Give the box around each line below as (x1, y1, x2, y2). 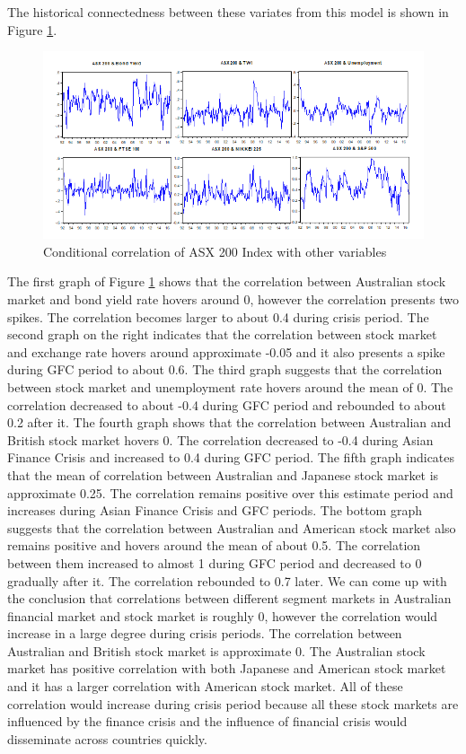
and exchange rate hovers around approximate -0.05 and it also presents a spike (7, 342, 445, 361)
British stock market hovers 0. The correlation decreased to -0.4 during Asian (7, 430, 434, 449)
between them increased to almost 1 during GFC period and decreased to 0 (7, 553, 422, 572)
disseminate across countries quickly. (7, 729, 207, 748)
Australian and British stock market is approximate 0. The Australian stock (7, 641, 426, 660)
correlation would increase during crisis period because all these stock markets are (7, 694, 459, 713)
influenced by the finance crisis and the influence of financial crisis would (7, 712, 408, 731)
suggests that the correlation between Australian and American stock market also (7, 518, 456, 537)
